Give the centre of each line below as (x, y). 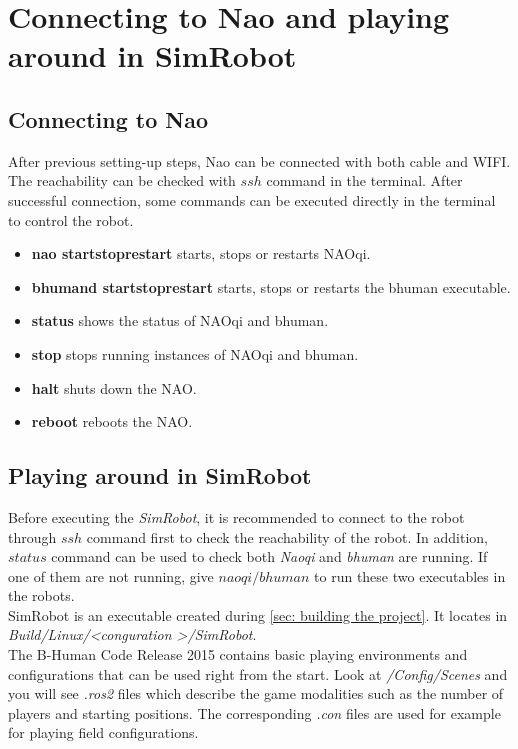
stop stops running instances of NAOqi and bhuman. (195, 353)
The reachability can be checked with (122, 180)
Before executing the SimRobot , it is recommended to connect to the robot (236, 516)
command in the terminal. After (364, 180)
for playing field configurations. (103, 732)
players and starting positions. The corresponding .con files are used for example (254, 712)
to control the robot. (71, 219)
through (32, 536)
